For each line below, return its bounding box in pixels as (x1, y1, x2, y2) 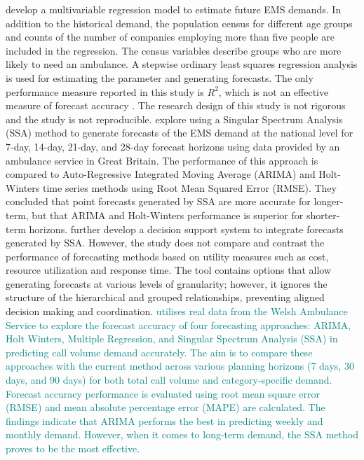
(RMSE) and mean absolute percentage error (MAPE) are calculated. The (6, 400, 325, 414)
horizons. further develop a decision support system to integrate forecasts (29, 221, 344, 236)
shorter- (306, 207, 340, 222)
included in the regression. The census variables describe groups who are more (6, 43, 342, 57)
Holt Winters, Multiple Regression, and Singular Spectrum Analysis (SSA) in (6, 331, 338, 346)
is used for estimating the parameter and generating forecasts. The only (6, 70, 314, 85)
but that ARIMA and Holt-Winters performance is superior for (32, 207, 304, 222)
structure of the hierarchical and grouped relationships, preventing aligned (6, 290, 325, 305)
